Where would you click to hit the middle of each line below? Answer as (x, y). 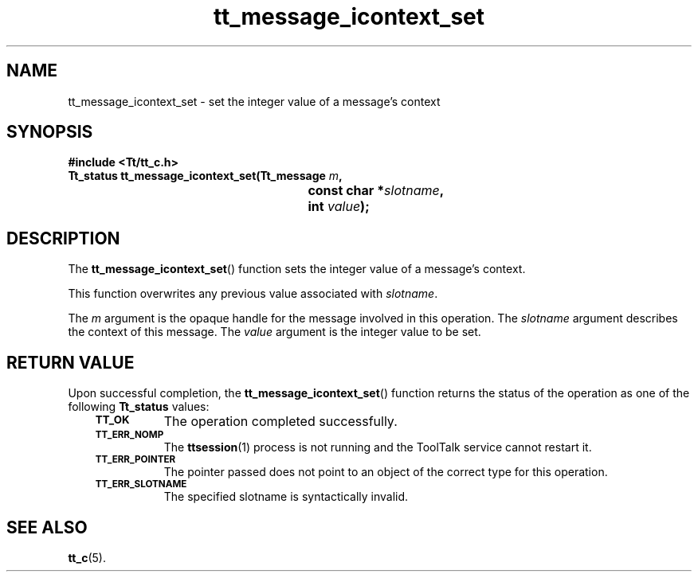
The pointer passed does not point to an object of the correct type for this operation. (386, 472)
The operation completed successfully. (280, 422)
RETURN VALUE (71, 362)
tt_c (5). (87, 557)
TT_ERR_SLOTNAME (141, 484)
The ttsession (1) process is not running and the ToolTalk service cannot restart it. (378, 447)
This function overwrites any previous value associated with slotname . (253, 294)
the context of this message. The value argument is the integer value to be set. (274, 332)
